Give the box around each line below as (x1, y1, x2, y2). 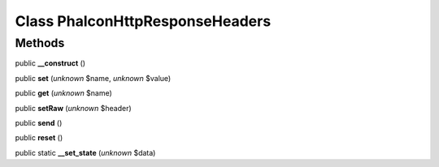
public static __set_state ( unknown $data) (15, 148, 156, 157)
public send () (15, 118, 63, 127)
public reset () (15, 133, 63, 143)
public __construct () (15, 58, 85, 68)
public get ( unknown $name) (15, 88, 113, 98)
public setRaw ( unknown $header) (15, 103, 132, 113)
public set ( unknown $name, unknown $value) (15, 73, 172, 83)
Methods (15, 36, 65, 50)
